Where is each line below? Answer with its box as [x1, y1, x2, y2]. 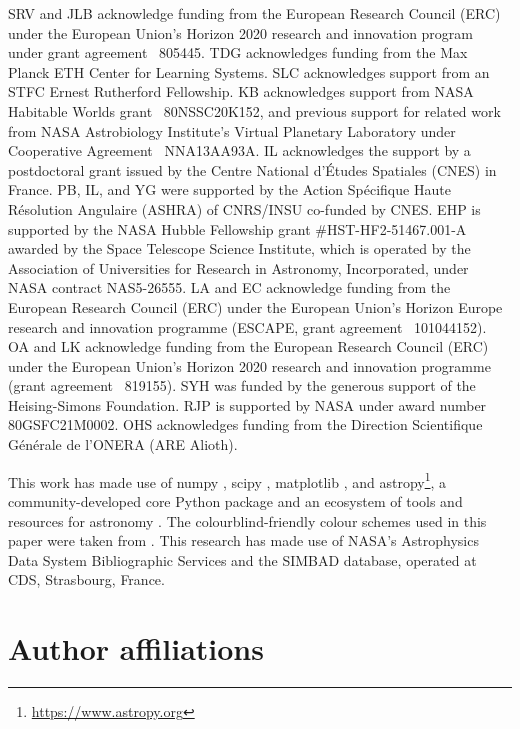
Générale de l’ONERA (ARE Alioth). [8, 434, 238, 455]
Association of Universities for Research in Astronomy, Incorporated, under [8, 257, 469, 278]
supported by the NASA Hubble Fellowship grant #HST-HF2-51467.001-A [8, 218, 467, 239]
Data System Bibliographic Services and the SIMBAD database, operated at [8, 549, 477, 570]
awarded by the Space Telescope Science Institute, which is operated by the [8, 238, 471, 259]
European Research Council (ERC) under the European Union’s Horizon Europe [8, 296, 503, 317]
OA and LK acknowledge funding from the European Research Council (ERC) [8, 336, 489, 357]
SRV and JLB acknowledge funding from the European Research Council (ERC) [8, 3, 501, 23]
